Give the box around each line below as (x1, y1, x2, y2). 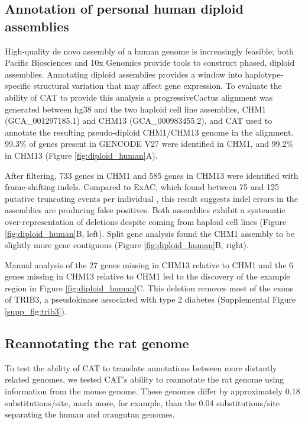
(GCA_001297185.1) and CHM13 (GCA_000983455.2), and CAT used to (5, 114, 272, 127)
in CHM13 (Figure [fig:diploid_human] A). (5, 149, 158, 161)
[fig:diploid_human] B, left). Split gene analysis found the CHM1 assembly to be (5, 227, 295, 239)
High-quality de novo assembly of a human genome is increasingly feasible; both (5, 44, 294, 57)
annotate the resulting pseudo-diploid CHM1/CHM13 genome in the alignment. (5, 126, 294, 138)
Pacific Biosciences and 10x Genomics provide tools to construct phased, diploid (5, 56, 295, 69)
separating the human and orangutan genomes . (5, 408, 175, 420)
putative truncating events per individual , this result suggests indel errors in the (5, 192, 298, 204)
